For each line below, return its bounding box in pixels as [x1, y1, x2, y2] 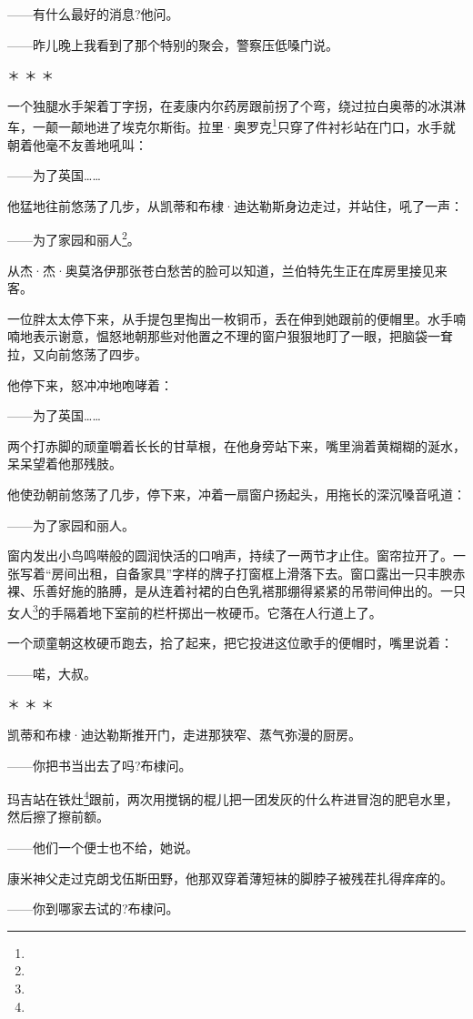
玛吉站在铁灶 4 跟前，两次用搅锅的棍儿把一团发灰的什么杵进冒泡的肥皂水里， [7, 787, 458, 808]
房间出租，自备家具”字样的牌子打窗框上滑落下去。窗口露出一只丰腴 [51, 563, 453, 582]
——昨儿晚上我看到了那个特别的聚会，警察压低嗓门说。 [7, 35, 338, 54]
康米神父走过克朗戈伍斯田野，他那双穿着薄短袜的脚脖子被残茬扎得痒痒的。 [7, 868, 453, 887]
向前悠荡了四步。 [45, 345, 147, 364]
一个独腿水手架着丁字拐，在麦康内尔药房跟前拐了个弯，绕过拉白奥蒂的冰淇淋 [7, 96, 466, 115]
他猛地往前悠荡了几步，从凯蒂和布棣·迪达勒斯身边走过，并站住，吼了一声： [7, 196, 463, 215]
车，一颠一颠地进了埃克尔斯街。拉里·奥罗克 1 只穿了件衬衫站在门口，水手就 [7, 115, 456, 136]
